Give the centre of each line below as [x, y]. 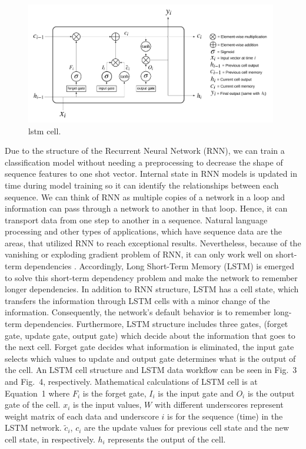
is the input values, [107, 405]
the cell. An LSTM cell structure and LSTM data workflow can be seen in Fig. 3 [151, 370]
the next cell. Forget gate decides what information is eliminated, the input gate [149, 347]
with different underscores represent [219, 405]
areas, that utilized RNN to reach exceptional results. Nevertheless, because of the [153, 242]
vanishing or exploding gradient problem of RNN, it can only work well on [139, 254]
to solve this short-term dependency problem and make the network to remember [151, 277]
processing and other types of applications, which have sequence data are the [144, 231]
